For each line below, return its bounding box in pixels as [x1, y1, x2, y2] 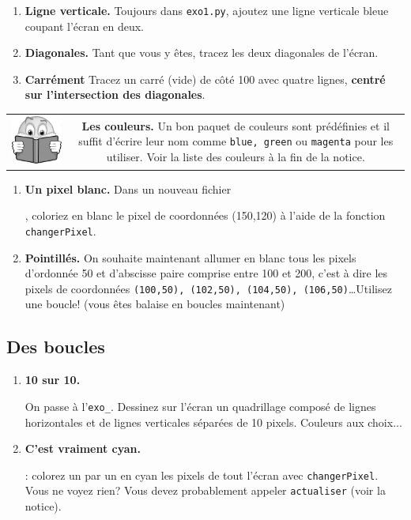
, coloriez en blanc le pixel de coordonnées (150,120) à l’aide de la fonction [25, 207, 386, 224]
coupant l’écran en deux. [25, 17, 144, 34]
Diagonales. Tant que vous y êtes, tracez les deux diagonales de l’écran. [25, 44, 379, 61]
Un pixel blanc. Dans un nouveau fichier [25, 180, 232, 197]
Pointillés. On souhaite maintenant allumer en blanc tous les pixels [25, 249, 356, 266]
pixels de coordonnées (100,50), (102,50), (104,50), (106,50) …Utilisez [25, 280, 392, 296]
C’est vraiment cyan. [25, 440, 141, 457]
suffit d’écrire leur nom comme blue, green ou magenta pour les [78, 133, 394, 149]
